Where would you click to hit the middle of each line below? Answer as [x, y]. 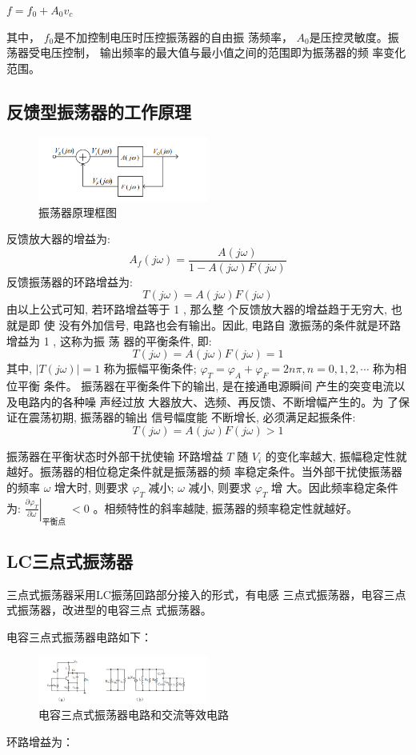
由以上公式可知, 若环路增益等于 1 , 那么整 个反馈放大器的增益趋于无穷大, [197, 309]
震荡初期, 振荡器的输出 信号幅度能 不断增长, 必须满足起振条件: [192, 417]
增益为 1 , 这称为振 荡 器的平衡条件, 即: [109, 340]
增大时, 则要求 [92, 487]
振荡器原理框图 [78, 212]
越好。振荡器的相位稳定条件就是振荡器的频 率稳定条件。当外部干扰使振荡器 [204, 471]
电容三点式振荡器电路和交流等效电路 [134, 715]
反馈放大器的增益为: [58, 239]
